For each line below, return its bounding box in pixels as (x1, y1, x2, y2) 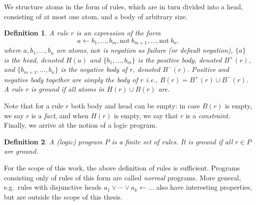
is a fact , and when (31, 110, 89, 120)
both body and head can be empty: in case (71, 101, 200, 111)
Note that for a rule (4, 101, 64, 111)
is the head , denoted (4, 54, 64, 65)
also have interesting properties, (156, 182, 252, 192)
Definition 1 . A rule (4, 28, 68, 38)
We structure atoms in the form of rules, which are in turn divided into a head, (4, 1, 243, 11)
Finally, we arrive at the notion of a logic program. (4, 120, 158, 130)
